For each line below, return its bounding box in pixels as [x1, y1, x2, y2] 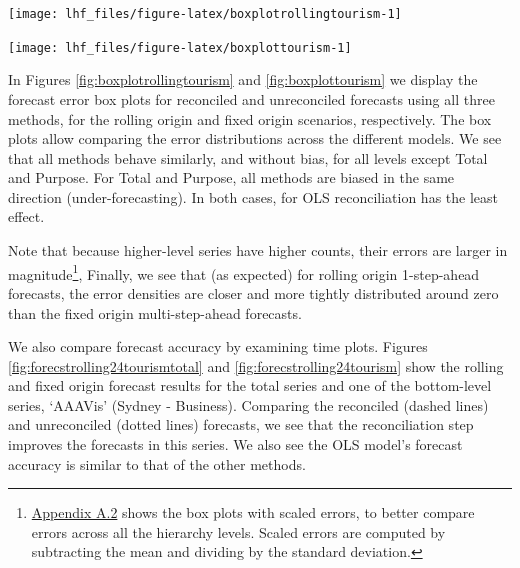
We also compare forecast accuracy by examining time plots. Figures [8, 336, 428, 357]
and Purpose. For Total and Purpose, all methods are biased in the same [8, 167, 455, 188]
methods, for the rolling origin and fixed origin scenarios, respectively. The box [8, 108, 492, 129]
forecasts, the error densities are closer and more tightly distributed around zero [8, 282, 499, 303]
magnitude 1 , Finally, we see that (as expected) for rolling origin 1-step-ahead [8, 260, 480, 284]
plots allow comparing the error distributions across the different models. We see [8, 128, 502, 149]
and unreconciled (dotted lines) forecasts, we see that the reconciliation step [8, 414, 474, 435]
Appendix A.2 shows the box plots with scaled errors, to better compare [31, 502, 475, 523]
